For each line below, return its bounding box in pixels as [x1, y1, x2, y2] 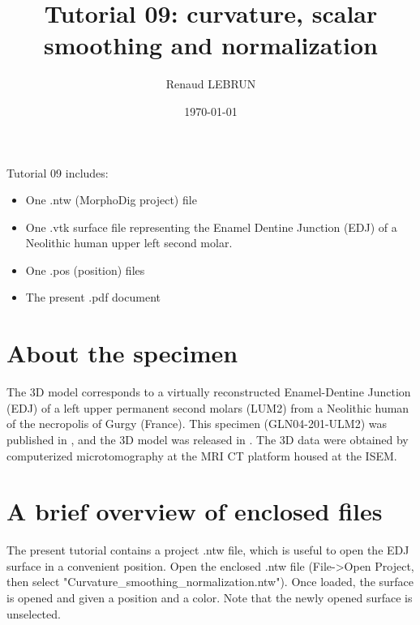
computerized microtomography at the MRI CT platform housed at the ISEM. [6, 447, 397, 464]
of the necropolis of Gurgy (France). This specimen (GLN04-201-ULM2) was [6, 415, 388, 432]
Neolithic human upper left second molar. [25, 234, 233, 251]
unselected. [6, 605, 61, 622]
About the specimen [6, 336, 238, 370]
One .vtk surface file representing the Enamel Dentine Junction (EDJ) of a [25, 218, 397, 235]
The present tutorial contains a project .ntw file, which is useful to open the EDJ [6, 542, 409, 559]
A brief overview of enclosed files [6, 494, 383, 528]
